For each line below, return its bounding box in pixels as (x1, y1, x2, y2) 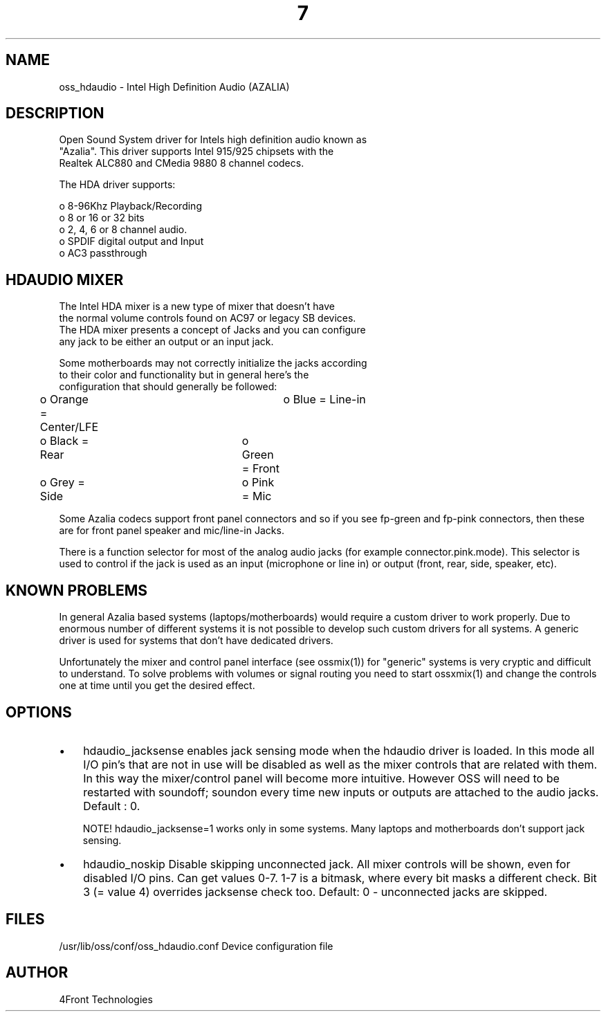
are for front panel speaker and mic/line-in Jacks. (59, 524, 284, 537)
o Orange (39, 392, 89, 407)
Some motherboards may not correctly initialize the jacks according (59, 357, 367, 369)
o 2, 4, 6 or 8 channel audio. (59, 223, 187, 236)
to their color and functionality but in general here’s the (59, 369, 309, 381)
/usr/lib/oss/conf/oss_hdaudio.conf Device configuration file (59, 940, 333, 952)
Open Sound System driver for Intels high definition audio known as (59, 134, 367, 146)
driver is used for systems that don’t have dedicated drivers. (59, 634, 333, 647)
